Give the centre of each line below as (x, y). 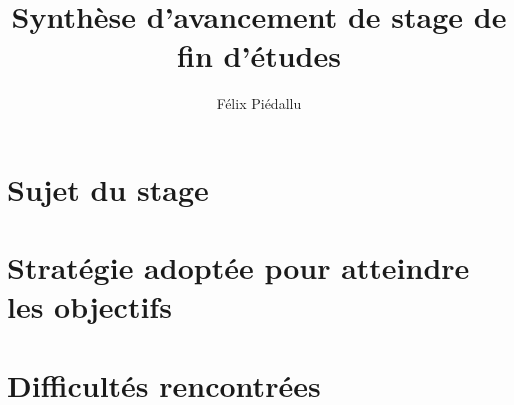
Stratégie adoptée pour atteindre (238, 267)
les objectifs (89, 306)
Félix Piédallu (259, 103)
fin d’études (259, 55)
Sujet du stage (108, 188)
